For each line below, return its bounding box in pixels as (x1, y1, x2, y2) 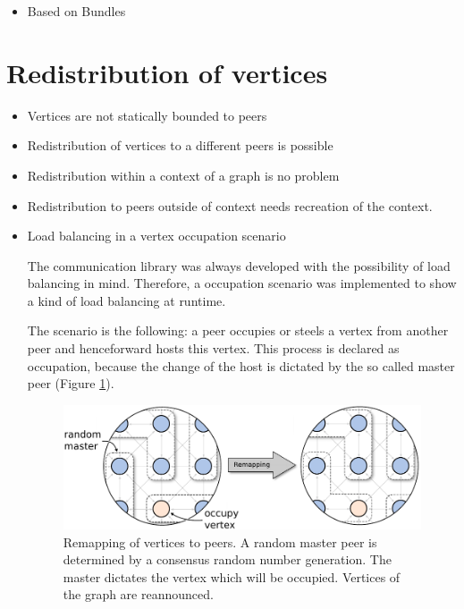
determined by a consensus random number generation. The (63, 550, 392, 569)
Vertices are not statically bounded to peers (27, 106, 267, 124)
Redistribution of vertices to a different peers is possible (27, 136, 333, 155)
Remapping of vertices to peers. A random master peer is (63, 532, 377, 551)
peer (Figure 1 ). (27, 374, 114, 393)
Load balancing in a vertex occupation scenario (27, 226, 286, 245)
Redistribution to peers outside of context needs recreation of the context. (27, 196, 433, 215)
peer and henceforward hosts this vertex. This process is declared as (27, 339, 400, 358)
